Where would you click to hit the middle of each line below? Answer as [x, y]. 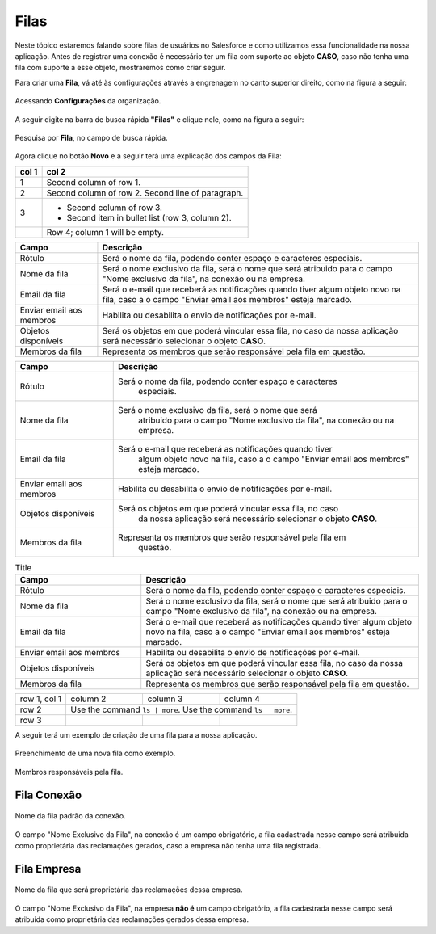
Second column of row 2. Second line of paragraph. [145, 192]
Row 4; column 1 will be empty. [105, 232]
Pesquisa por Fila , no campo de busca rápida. [92, 137]
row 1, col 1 [41, 699]
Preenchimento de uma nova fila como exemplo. [95, 753]
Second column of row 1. [94, 182]
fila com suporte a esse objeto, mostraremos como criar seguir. [120, 68]
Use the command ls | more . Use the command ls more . [182, 709]
